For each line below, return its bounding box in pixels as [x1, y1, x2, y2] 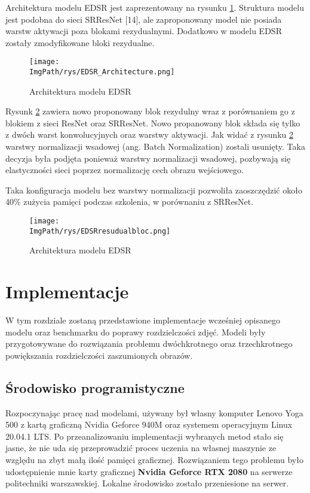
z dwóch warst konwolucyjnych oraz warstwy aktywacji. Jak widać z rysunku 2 [5, 128, 293, 141]
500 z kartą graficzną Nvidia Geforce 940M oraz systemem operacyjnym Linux [5, 418, 293, 431]
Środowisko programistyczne [5, 378, 185, 397]
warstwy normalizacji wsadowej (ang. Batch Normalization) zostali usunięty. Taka [5, 140, 305, 153]
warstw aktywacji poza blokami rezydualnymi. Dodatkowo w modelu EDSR [5, 25, 282, 37]
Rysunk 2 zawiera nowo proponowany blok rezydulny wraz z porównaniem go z [5, 105, 295, 117]
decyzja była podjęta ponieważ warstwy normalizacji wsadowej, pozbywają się [5, 152, 291, 164]
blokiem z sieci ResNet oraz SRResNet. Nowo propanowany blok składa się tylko [5, 116, 300, 129]
